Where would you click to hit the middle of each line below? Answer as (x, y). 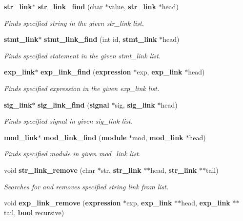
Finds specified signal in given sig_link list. (68, 121)
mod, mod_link (158, 137)
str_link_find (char (70, 6)
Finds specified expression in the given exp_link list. (82, 88)
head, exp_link (206, 203)
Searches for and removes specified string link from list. (86, 186)
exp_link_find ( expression (86, 72)
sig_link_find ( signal (73, 104)
